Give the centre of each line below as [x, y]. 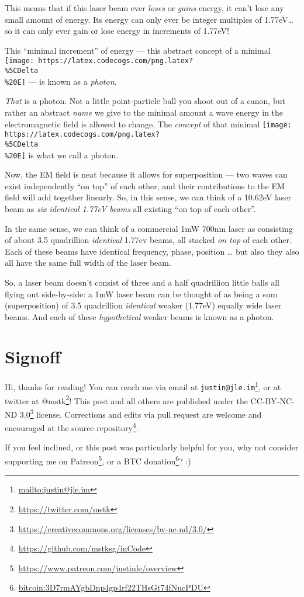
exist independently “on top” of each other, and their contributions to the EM [145, 185]
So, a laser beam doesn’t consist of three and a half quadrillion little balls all [142, 282]
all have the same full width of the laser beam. [88, 263]
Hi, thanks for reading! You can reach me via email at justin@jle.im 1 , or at [143, 386]
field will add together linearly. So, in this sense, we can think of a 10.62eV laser [148, 197]
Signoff [33, 357]
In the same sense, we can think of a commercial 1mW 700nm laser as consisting [149, 228]
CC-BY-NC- [272, 400]
